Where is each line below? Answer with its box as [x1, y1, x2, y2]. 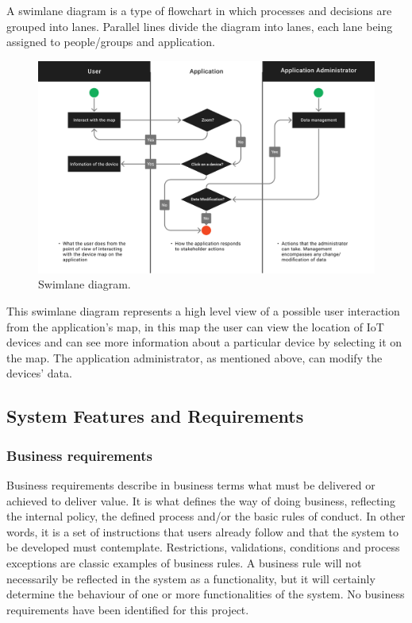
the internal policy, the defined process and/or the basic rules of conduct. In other [6, 508, 406, 524]
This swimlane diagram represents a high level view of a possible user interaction [6, 303, 400, 319]
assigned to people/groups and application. [6, 33, 215, 50]
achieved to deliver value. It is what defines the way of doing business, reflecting [6, 492, 396, 509]
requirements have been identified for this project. [6, 601, 249, 617]
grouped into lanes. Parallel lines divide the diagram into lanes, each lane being [6, 17, 393, 34]
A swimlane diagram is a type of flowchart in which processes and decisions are [6, 2, 392, 18]
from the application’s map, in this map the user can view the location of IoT [6, 318, 384, 335]
